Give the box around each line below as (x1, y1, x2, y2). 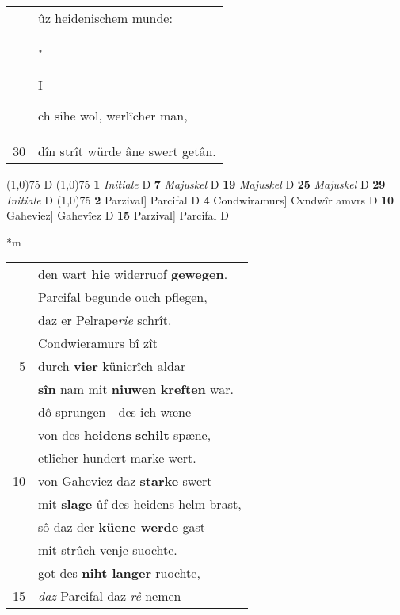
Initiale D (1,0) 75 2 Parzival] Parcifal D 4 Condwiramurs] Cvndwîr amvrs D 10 (6, 191, 394, 208)
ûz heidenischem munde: (38, 9, 173, 27)
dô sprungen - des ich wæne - (38, 403, 200, 422)
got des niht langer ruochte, (38, 563, 200, 583)
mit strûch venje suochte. (38, 541, 177, 560)
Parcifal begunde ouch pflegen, (38, 288, 208, 307)
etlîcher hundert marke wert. (38, 449, 196, 468)
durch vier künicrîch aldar (38, 357, 186, 376)
